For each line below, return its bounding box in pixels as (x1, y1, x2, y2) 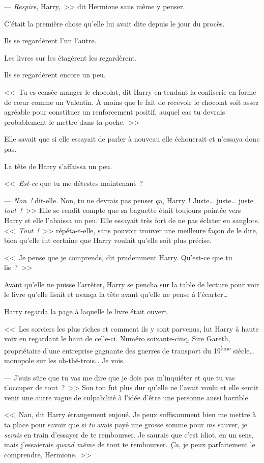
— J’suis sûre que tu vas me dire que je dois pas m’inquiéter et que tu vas (4, 372, 235, 383)
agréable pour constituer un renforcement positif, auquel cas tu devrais (4, 106, 225, 117)
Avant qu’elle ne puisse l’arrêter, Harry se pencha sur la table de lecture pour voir (4, 279, 259, 289)
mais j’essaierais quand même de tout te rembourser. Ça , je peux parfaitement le (4, 439, 255, 450)
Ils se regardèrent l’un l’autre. (4, 35, 97, 46)
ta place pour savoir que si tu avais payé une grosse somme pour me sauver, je (4, 419, 247, 430)
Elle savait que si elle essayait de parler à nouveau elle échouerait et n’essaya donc (4, 133, 260, 144)
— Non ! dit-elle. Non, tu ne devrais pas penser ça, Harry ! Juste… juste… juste (4, 195, 254, 205)
